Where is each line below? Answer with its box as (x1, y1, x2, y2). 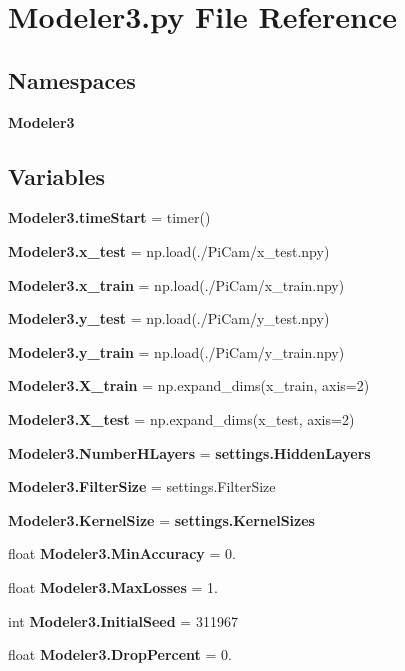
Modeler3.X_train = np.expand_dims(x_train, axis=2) (8, 375, 370, 396)
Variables (8, 160, 106, 191)
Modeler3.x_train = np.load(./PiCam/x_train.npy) (8, 274, 345, 295)
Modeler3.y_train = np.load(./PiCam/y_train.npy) (8, 341, 345, 362)
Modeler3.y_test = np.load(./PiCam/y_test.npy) (8, 308, 330, 329)
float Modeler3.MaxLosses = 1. (8, 576, 218, 597)
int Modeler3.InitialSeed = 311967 (8, 610, 238, 631)
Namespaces (8, 64, 136, 95)
